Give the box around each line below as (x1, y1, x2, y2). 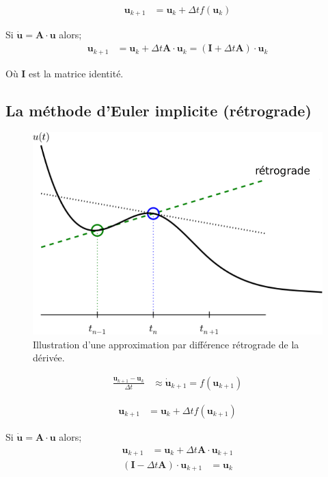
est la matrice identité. (29, 66, 124, 80)
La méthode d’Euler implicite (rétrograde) (5, 99, 312, 120)
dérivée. (33, 350, 65, 365)
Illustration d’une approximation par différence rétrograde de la (33, 337, 299, 351)
